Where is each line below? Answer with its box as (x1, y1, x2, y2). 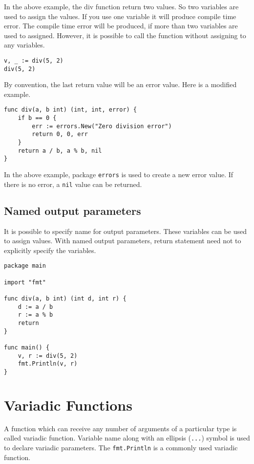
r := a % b (18, 311, 53, 319)
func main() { (4, 344, 50, 351)
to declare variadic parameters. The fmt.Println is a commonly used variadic (4, 442, 238, 452)
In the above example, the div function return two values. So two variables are (4, 1, 239, 11)
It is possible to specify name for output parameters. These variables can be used (4, 226, 247, 236)
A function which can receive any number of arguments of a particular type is (4, 423, 237, 433)
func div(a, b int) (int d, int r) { (4, 295, 127, 302)
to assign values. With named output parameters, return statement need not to (4, 235, 241, 246)
